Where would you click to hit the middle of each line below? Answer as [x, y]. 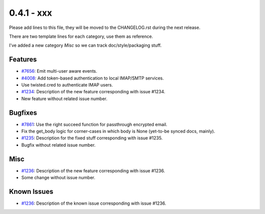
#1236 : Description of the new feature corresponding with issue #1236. [93, 171]
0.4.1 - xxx [31, 13]
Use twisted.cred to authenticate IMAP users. [67, 85]
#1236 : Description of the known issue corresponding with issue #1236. [94, 203]
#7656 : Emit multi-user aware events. [59, 71]
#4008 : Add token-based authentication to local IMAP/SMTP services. [93, 78]
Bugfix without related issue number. [58, 145]
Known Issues [31, 191]
